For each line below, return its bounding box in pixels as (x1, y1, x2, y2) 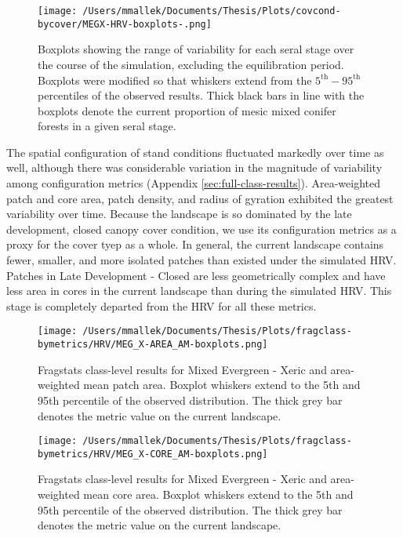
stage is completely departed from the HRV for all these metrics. (6, 297, 317, 314)
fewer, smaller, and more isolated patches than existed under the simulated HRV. (6, 252, 397, 268)
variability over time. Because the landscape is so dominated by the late (6, 205, 352, 222)
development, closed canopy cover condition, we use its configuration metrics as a (6, 220, 397, 237)
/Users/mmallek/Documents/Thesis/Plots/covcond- (82, 5, 341, 16)
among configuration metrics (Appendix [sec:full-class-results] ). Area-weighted (6, 175, 381, 191)
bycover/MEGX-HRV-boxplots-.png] (38, 18, 212, 30)
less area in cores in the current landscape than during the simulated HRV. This (6, 282, 392, 299)
